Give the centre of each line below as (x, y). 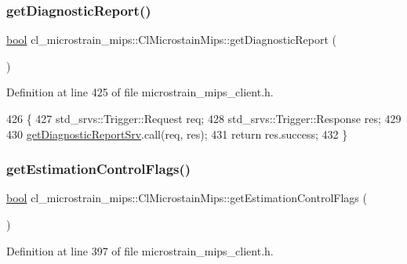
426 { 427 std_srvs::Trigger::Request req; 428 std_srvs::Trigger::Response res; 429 (204, 118)
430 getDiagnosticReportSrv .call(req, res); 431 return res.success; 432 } (177, 134)
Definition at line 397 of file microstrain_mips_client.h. (140, 250)
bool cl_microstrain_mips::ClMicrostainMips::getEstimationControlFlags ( (187, 198)
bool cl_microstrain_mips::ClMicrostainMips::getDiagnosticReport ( (171, 40)
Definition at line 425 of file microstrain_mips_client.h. (140, 92)
